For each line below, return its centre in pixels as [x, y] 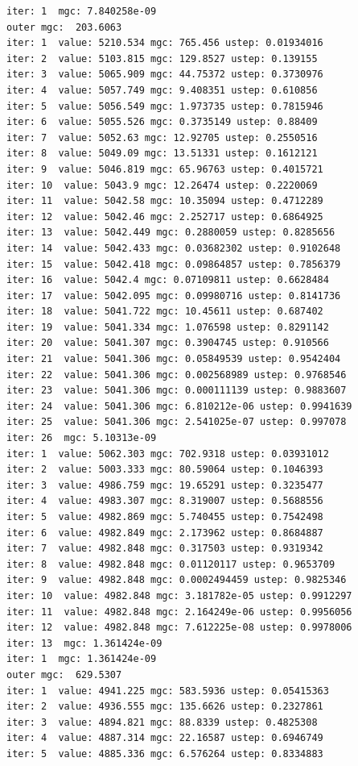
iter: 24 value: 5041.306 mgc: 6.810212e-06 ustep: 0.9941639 [179, 406]
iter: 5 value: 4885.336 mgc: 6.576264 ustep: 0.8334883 [165, 754]
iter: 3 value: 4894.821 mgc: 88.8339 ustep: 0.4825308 [162, 722]
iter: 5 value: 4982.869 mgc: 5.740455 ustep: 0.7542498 [165, 517]
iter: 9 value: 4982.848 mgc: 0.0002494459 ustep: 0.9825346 [177, 580]
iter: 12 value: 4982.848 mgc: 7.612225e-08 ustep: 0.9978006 [179, 628]
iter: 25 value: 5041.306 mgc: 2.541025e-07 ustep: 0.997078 [177, 422]
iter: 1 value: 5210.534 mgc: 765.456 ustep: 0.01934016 [165, 43]
